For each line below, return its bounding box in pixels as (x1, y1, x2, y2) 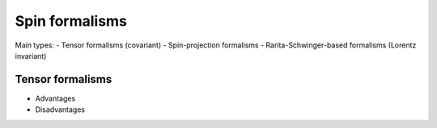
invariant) (15, 51, 47, 60)
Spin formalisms (15, 12, 127, 30)
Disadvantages (35, 105, 85, 114)
